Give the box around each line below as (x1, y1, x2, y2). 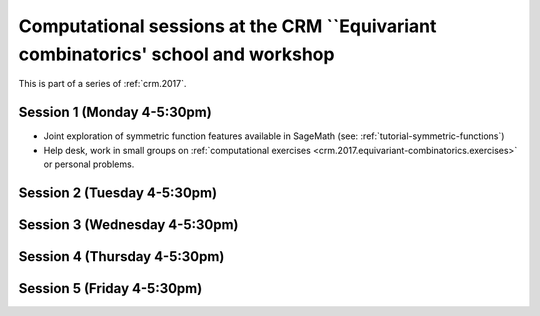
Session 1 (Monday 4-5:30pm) (18, 104, 212, 121)
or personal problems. (43, 158, 135, 170)
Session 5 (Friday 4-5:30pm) (18, 280, 203, 297)
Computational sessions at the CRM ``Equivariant (18, 15, 437, 37)
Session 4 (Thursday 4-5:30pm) (18, 248, 225, 265)
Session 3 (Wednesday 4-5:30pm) (18, 216, 239, 233)
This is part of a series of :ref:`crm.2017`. (18, 78, 187, 90)
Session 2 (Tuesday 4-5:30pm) (18, 184, 218, 201)
